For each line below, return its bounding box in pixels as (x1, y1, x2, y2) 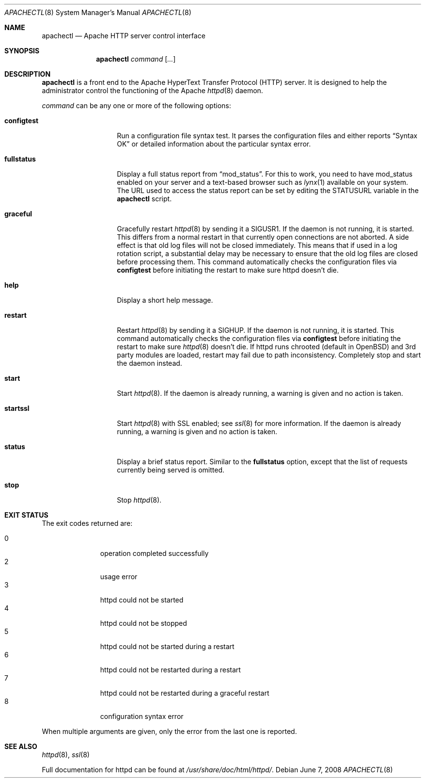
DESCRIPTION (4, 70, 51, 78)
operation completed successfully (100, 549, 209, 557)
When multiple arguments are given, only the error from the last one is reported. (42, 727, 297, 735)
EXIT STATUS (4, 511, 48, 519)
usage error (100, 572, 138, 581)
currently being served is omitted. (117, 466, 225, 474)
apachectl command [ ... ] (96, 55, 176, 63)
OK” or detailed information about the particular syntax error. (117, 140, 311, 148)
